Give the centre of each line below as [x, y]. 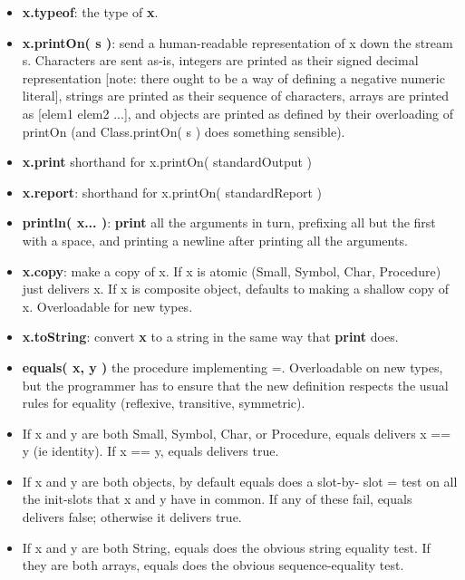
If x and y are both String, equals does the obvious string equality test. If [226, 547]
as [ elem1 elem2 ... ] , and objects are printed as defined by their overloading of [238, 113]
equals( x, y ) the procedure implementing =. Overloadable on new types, [232, 367]
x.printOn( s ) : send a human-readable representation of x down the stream [237, 42]
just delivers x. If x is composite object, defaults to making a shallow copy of [236, 289]
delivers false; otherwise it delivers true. [132, 517]
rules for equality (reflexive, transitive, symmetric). [164, 403]
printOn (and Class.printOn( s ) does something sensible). [184, 131]
